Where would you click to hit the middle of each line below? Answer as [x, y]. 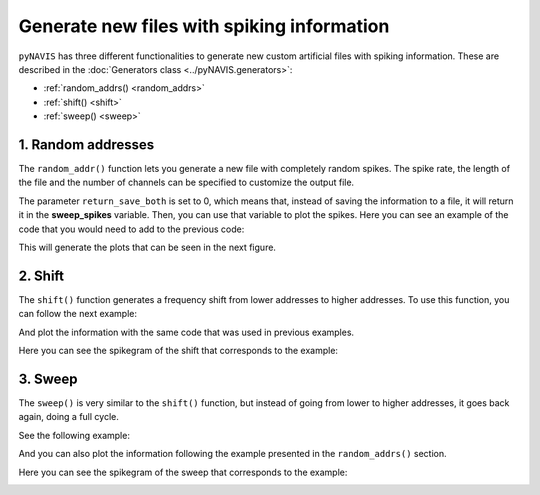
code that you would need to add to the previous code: [131, 229]
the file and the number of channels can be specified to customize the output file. [186, 182]
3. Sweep [48, 378]
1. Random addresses [86, 144]
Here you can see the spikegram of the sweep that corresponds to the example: [183, 472]
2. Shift [41, 275]
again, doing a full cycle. [68, 417]
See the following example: [74, 435]
